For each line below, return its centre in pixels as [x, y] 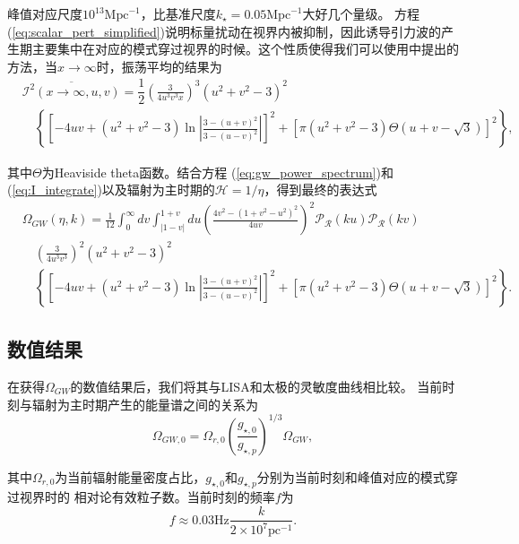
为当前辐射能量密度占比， [130, 476]
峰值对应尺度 [45, 13]
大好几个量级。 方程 [361, 13]
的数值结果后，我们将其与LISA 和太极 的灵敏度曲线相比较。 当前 [256, 386]
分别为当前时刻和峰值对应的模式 [351, 476]
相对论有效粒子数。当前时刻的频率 [174, 497]
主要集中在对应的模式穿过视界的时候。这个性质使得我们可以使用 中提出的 [245, 49]
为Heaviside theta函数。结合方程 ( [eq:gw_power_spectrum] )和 [217, 172]
